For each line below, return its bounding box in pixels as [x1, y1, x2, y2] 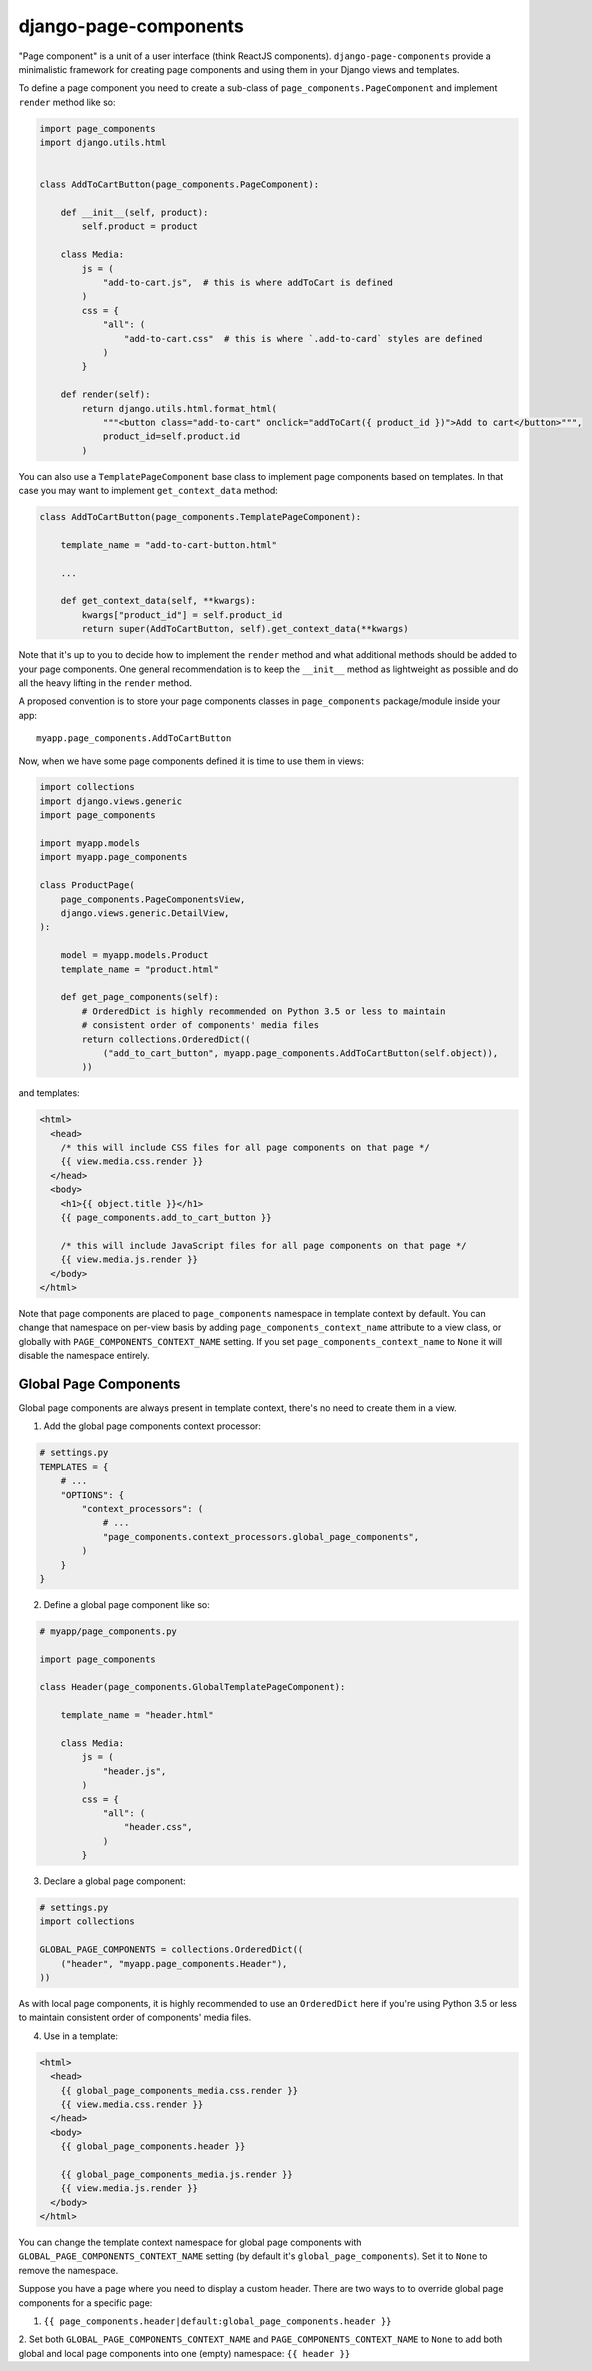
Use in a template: [43, 2030, 119, 2042]
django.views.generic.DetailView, [60, 908, 230, 919]
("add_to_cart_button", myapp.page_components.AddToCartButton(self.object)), [102, 1047, 499, 1059]
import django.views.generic [39, 795, 183, 807]
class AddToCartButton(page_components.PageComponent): [39, 179, 320, 190]
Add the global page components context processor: [43, 1420, 262, 1432]
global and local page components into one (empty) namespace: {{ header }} [18, 2347, 351, 2359]
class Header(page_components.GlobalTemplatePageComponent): [39, 1681, 346, 1693]
